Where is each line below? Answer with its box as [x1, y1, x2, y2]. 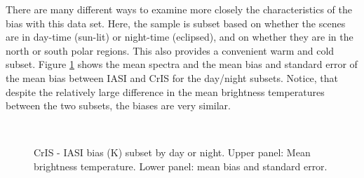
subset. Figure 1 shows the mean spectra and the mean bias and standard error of [6, 57, 358, 71]
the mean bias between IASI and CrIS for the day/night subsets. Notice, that [6, 70, 339, 85]
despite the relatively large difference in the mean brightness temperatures [6, 84, 325, 99]
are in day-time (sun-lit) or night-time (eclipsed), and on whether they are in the [6, 29, 353, 44]
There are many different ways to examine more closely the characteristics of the [6, 2, 352, 16]
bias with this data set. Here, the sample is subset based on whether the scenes [6, 15, 346, 30]
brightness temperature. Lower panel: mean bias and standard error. [34, 158, 328, 173]
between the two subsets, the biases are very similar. [6, 98, 231, 113]
